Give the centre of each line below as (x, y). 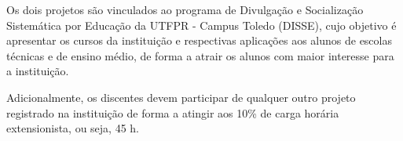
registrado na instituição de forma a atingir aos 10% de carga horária (173, 112)
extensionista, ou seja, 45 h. (73, 128)
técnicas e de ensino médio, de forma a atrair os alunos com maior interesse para (200, 55)
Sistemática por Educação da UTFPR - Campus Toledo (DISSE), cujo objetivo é (201, 25)
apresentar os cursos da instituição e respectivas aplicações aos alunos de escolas (199, 40)
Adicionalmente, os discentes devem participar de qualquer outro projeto (181, 97)
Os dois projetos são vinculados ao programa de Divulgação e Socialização (185, 9)
